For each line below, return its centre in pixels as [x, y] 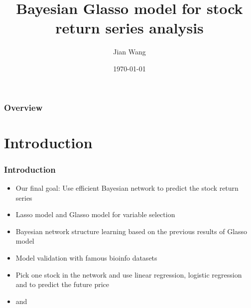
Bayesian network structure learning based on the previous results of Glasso [131, 231]
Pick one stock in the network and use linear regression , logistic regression [129, 274]
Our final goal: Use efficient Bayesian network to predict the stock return [127, 188]
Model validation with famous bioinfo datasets [86, 257]
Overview [23, 107]
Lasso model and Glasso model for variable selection [95, 214]
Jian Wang [129, 52]
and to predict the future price [62, 284]
